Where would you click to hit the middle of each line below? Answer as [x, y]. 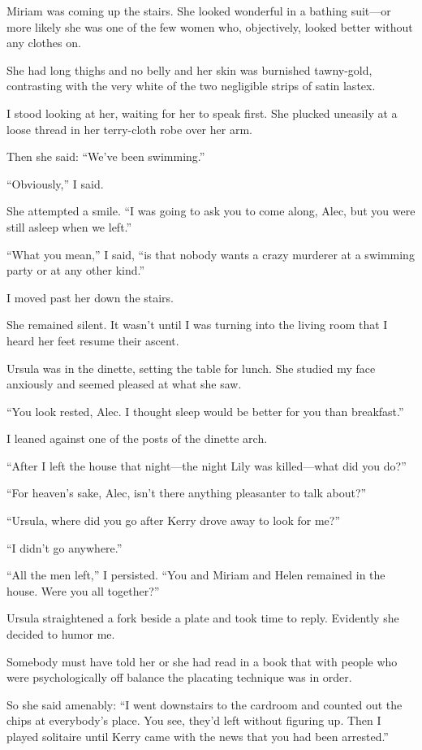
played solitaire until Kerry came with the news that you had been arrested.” [198, 736]
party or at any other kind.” [76, 270]
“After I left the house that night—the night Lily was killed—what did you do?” [207, 465]
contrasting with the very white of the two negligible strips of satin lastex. [191, 86]
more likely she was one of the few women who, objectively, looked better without [210, 26]
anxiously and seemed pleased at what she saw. [124, 384]
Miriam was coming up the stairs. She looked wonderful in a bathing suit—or [199, 11]
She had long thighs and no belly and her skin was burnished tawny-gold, [189, 69]
